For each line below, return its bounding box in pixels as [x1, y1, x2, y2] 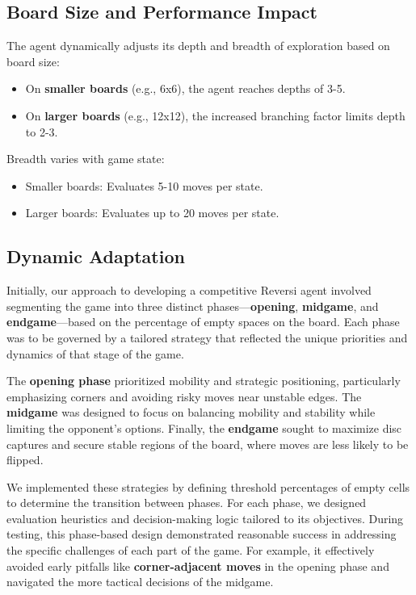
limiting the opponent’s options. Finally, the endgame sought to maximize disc [6, 419, 402, 436]
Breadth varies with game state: [6, 150, 165, 167]
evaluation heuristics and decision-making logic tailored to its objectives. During [6, 509, 404, 526]
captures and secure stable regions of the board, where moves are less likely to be [6, 435, 409, 452]
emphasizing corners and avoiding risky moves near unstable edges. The [6, 388, 362, 404]
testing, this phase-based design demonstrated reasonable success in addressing [6, 526, 397, 543]
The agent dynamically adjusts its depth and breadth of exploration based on [6, 37, 390, 54]
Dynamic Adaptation [6, 244, 185, 269]
